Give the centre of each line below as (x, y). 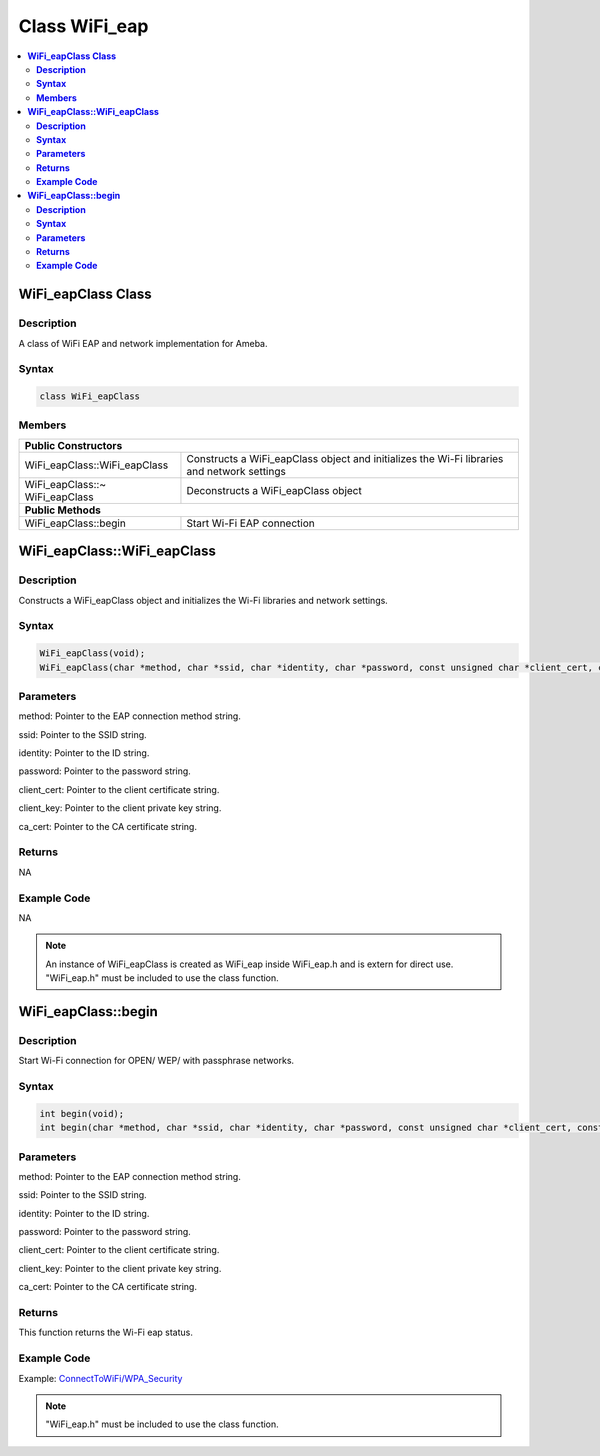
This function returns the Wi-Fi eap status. (106, 1332)
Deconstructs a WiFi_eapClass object (274, 490)
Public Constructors (73, 445)
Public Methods (63, 510)
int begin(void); (82, 1113)
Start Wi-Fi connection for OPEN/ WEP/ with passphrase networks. (156, 1061)
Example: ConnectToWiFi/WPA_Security (100, 1378)
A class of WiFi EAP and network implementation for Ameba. (143, 343)
